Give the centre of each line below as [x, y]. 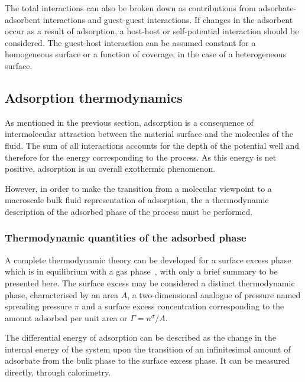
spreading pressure [38, 306]
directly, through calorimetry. [58, 372]
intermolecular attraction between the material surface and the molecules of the [149, 134]
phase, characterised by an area [61, 294]
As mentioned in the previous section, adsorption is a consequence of [129, 122]
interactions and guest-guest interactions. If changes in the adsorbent [168, 19]
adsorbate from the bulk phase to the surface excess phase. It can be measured [147, 360]
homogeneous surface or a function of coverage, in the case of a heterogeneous [146, 54]
